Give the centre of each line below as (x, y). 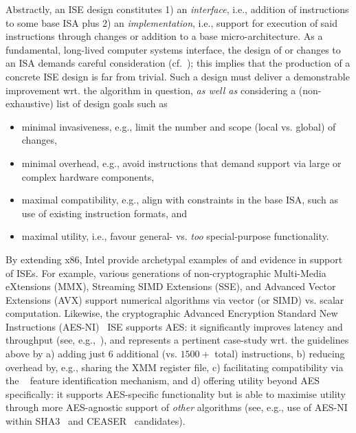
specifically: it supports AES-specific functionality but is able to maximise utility (176, 393)
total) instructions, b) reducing (280, 354)
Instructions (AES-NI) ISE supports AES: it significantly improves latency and (174, 326)
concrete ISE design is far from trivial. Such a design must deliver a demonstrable (178, 76)
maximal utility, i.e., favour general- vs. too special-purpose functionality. (175, 236)
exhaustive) (30, 103)
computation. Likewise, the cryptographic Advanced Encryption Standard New (172, 313)
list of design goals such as (112, 103)
